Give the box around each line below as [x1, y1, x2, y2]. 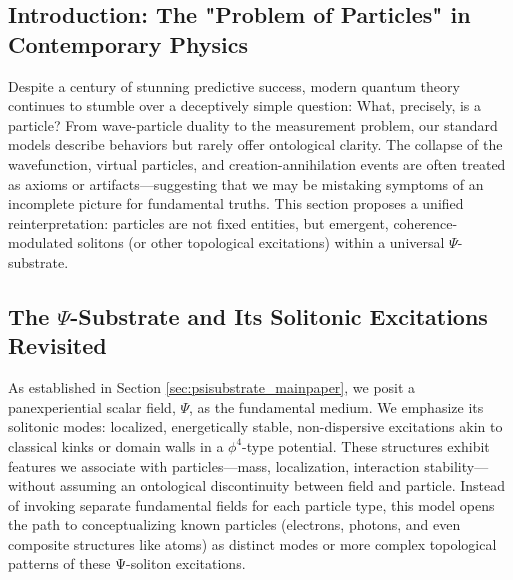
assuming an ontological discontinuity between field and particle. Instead [60, 475, 505, 496]
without [8, 475, 56, 496]
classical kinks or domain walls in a [8, 435, 224, 456]
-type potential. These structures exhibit [242, 435, 490, 456]
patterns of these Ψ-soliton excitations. [8, 553, 246, 574]
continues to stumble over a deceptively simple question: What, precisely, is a [8, 95, 482, 116]
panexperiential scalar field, [8, 396, 176, 417]
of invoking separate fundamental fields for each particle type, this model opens [8, 494, 495, 515]
